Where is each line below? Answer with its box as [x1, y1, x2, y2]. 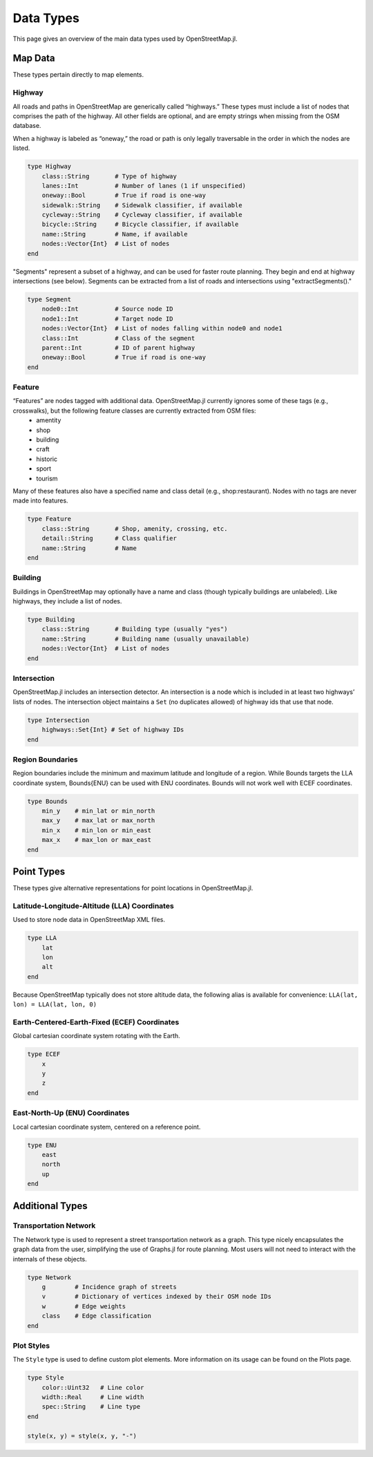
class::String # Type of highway [41, 172, 178, 180]
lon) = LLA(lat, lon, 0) [12, 1001, 97, 1008]
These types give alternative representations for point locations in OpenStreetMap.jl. [12, 884, 254, 892]
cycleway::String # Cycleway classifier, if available [41, 211, 242, 219]
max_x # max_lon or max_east [41, 836, 152, 844]
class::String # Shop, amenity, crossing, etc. [41, 525, 228, 532]
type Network [27, 1273, 72, 1281]
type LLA [27, 934, 57, 942]
